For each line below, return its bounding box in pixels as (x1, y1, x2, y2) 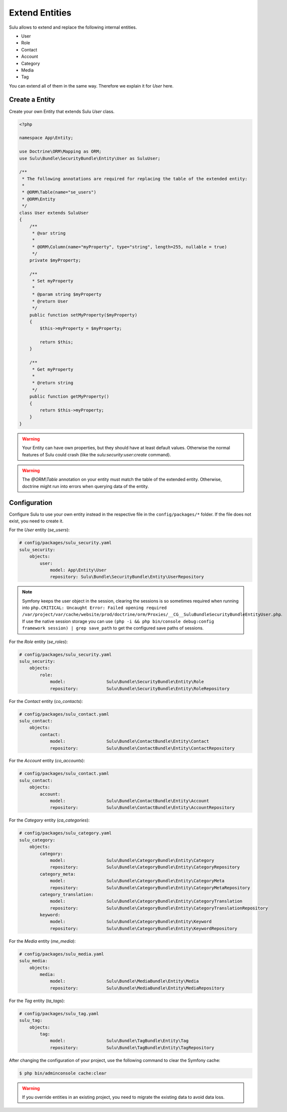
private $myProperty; (29, 258, 81, 263)
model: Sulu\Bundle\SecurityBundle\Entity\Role (50, 679, 204, 684)
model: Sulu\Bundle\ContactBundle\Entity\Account (50, 798, 209, 804)
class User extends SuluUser (19, 210, 89, 215)
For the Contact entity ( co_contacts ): (9, 698, 83, 704)
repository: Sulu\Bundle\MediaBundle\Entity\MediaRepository (50, 985, 225, 991)
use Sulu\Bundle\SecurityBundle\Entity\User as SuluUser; (19, 156, 161, 161)
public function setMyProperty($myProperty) (29, 312, 138, 318)
